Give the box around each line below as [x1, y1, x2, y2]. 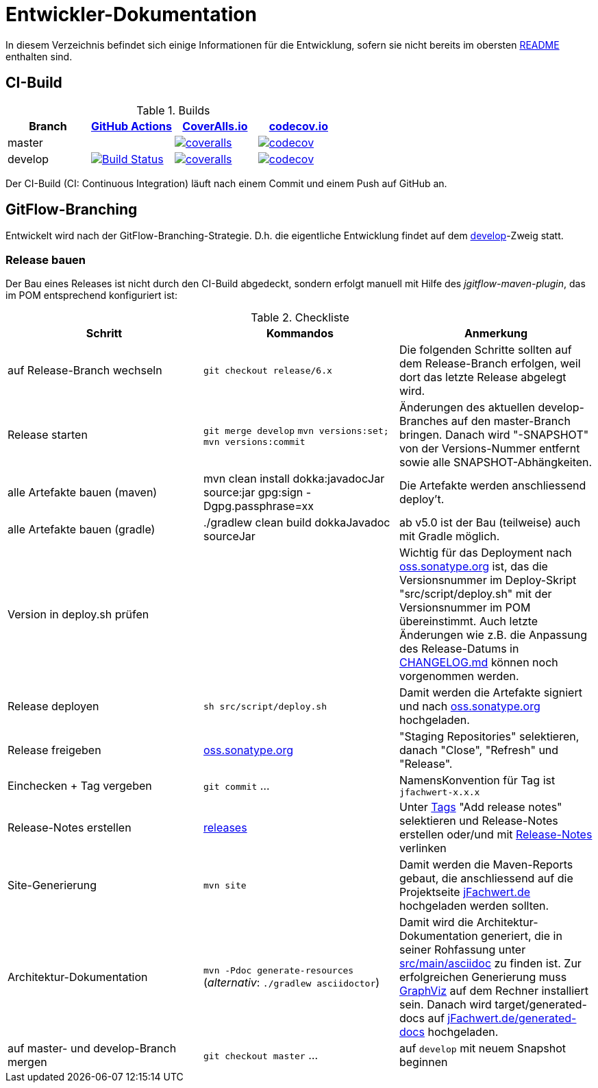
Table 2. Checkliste [251, 311, 349, 325]
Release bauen [5, 252, 86, 267]
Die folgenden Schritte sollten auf [399, 343, 572, 357]
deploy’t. [399, 492, 445, 507]
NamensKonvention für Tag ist [399, 773, 556, 788]
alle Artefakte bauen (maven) [8, 485, 158, 500]
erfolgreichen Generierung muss [399, 970, 567, 984]
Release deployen [8, 699, 99, 714]
